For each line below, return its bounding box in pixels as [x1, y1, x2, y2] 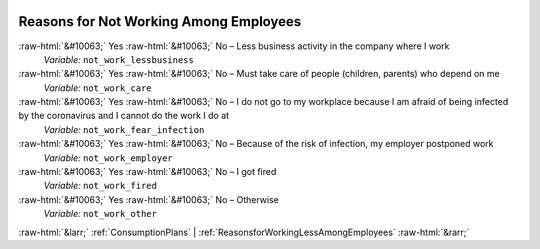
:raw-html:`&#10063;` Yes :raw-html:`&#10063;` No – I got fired [18, 166, 277, 178]
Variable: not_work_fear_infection [43, 123, 205, 135]
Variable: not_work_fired [43, 180, 157, 192]
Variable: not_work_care [43, 81, 152, 94]
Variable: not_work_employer [43, 151, 174, 164]
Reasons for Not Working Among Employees [18, 13, 302, 30]
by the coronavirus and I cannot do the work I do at [18, 110, 230, 122]
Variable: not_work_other [43, 208, 157, 220]
